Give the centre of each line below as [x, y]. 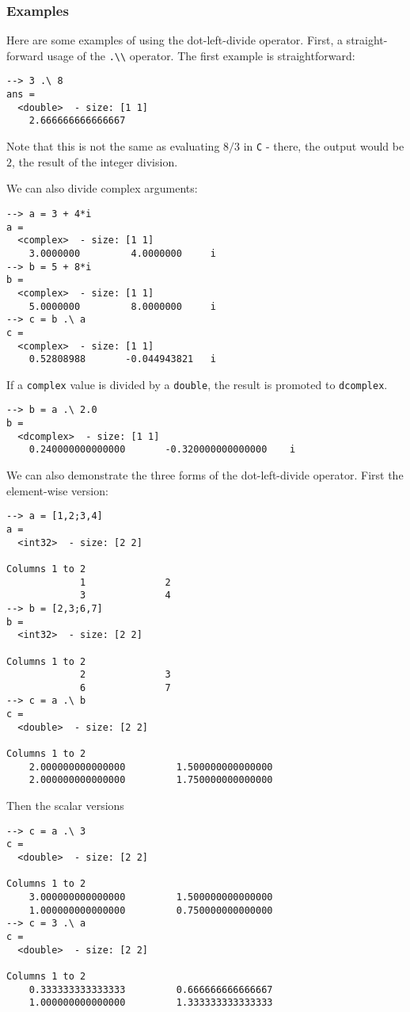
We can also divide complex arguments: [102, 188]
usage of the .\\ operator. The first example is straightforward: [201, 55]
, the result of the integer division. [95, 161]
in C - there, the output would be [324, 146]
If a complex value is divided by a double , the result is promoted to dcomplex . [197, 384]
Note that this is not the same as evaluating [113, 146]
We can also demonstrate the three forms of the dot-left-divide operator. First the [205, 475]
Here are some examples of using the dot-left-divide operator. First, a [175, 40]
